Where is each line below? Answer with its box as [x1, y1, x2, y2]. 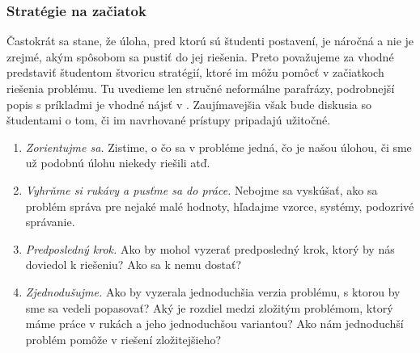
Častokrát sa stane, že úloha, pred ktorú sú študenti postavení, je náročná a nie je [6, 32, 414, 49]
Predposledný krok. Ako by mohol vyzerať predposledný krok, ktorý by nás [25, 240, 395, 257]
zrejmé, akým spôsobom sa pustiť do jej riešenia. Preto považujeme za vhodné [6, 48, 394, 65]
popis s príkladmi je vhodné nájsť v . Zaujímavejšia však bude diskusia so [6, 95, 372, 112]
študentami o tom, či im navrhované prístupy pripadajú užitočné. [6, 111, 331, 128]
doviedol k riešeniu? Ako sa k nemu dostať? [25, 256, 242, 273]
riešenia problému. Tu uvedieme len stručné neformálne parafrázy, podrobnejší [6, 80, 395, 96]
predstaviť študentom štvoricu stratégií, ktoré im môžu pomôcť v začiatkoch [6, 64, 384, 81]
